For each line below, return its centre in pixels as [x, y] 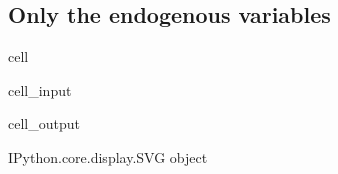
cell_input [40, 89]
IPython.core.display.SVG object [108, 156]
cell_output [44, 123]
